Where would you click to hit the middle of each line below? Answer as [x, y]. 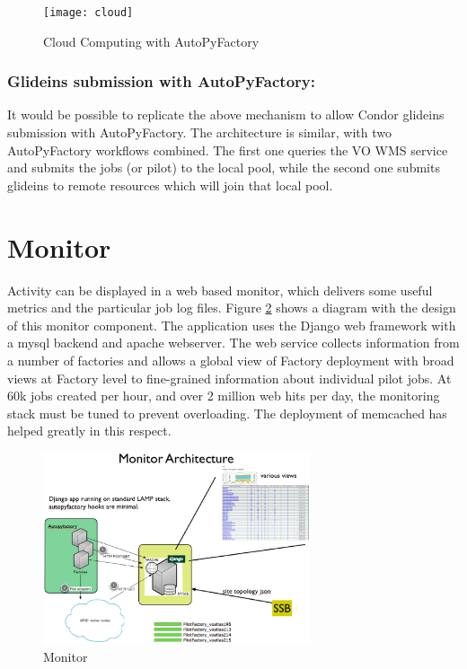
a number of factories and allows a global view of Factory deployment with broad [231, 360]
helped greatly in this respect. [89, 431]
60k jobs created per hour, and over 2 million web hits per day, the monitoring [224, 396]
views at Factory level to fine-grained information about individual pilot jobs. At [229, 378]
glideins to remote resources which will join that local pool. [170, 185]
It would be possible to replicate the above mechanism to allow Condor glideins [226, 114]
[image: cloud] [88, 13]
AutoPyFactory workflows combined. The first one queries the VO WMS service [228, 150]
